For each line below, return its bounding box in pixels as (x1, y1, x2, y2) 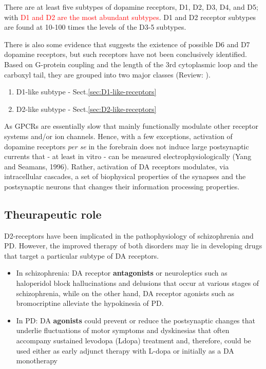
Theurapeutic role (4, 206, 102, 222)
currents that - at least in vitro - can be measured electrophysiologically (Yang (4, 151, 252, 162)
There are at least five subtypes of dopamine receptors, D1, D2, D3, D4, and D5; (4, 2, 258, 12)
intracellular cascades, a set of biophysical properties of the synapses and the (4, 171, 246, 182)
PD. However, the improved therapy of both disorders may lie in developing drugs (4, 240, 262, 251)
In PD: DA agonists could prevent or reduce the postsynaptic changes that (16, 315, 255, 325)
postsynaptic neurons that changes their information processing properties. (4, 181, 240, 191)
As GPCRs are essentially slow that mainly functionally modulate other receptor (4, 121, 258, 131)
